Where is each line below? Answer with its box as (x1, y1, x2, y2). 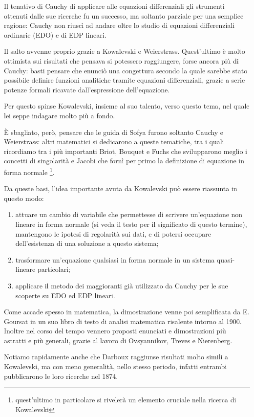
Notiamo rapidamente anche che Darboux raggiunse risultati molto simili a (4, 351, 229, 362)
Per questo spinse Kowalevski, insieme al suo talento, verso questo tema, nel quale (4, 101, 250, 111)
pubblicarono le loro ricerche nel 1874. (4, 371, 118, 381)
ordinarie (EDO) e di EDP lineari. (4, 29, 106, 40)
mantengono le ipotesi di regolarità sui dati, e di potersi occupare (15, 228, 211, 239)
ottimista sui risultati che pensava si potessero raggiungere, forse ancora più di (4, 55, 239, 66)
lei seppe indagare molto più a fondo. (4, 110, 115, 120)
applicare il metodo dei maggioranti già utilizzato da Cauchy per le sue (15, 280, 228, 290)
